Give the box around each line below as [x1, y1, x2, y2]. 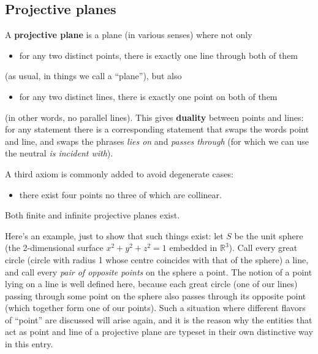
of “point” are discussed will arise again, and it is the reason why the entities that [5, 313, 312, 326]
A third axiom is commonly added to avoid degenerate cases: [5, 167, 233, 180]
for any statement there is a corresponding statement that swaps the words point [5, 123, 309, 136]
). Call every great [229, 241, 298, 254]
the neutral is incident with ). [5, 147, 113, 160]
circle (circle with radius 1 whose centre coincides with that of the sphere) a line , [5, 253, 309, 266]
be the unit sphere [234, 229, 303, 242]
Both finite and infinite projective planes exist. [5, 209, 180, 221]
